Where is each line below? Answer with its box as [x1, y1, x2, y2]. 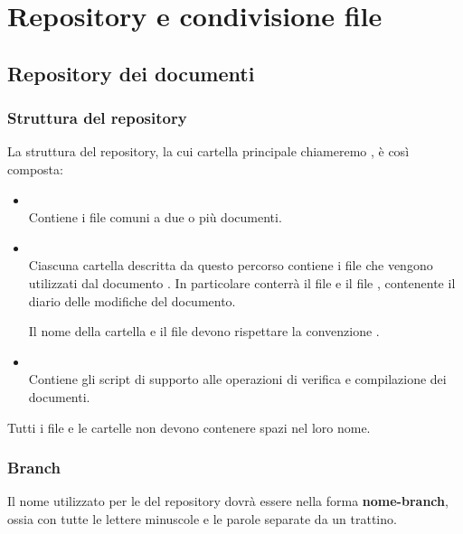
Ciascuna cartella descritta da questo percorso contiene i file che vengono [28, 256, 433, 275]
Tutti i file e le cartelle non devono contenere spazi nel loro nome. [7, 417, 371, 436]
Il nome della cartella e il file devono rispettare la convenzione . [28, 322, 380, 341]
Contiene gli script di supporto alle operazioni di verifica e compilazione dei [28, 370, 447, 389]
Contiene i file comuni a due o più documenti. [28, 208, 282, 227]
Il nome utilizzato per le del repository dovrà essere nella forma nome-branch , [7, 492, 449, 511]
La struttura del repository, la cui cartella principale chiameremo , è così [7, 142, 410, 161]
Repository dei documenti [7, 59, 255, 87]
